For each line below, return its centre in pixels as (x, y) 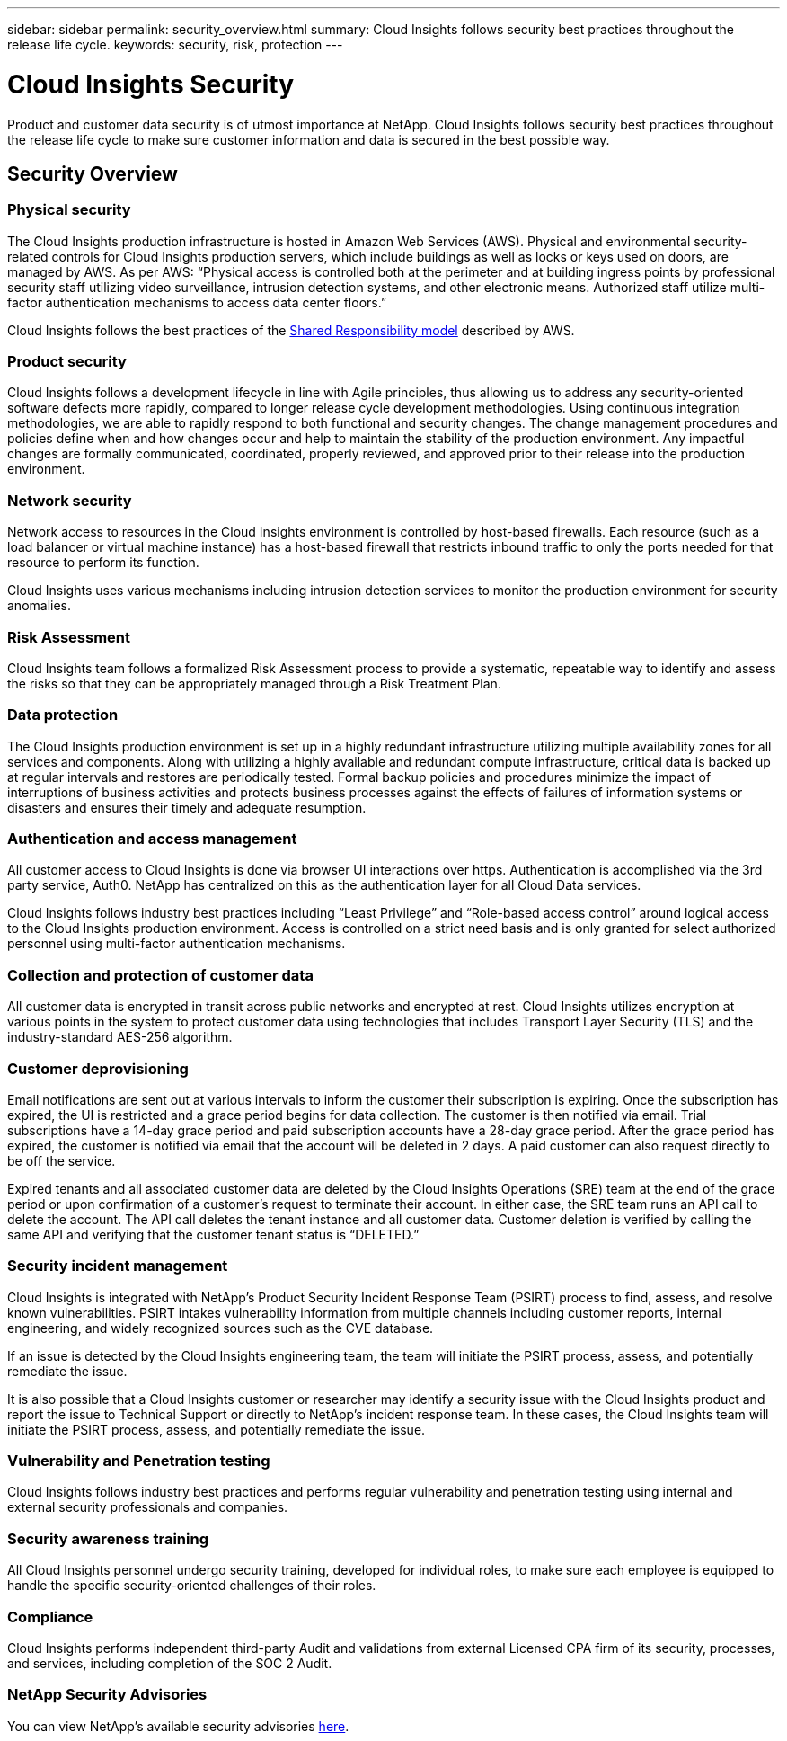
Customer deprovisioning (98, 1068)
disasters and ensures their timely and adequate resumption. (187, 807)
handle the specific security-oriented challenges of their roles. (192, 1586)
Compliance (50, 1617)
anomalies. (40, 606)
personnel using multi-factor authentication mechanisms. (177, 944)
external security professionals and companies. (148, 1507)
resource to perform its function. (103, 563)
